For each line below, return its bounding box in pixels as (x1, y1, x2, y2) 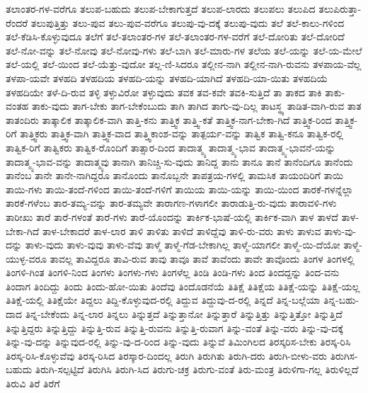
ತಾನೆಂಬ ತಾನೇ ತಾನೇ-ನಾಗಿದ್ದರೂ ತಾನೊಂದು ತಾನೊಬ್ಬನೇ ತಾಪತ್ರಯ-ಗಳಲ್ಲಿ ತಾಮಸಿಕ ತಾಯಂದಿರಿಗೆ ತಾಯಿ (6, 168, 343, 183)
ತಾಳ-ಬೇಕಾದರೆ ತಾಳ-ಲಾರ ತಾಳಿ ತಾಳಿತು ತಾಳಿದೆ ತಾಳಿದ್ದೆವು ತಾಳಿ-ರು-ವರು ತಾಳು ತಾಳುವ (42, 223, 321, 238)
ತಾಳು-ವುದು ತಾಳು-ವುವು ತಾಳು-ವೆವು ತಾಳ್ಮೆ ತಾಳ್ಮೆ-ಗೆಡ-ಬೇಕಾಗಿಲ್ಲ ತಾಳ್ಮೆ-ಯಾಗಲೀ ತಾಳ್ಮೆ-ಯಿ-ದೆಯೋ (25, 237, 340, 252)
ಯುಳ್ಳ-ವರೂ (6, 251, 47, 266)
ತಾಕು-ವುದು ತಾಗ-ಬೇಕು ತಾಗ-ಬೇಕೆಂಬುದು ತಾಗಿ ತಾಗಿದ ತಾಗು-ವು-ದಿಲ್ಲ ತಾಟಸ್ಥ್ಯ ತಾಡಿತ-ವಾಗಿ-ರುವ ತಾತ (31, 98, 362, 113)
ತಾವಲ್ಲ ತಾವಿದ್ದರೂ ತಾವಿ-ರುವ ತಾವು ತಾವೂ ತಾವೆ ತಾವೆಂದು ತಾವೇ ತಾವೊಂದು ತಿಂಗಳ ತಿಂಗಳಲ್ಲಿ (50, 251, 355, 266)
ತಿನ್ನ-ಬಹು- (323, 292, 360, 307)
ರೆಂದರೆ (6, 15, 28, 30)
